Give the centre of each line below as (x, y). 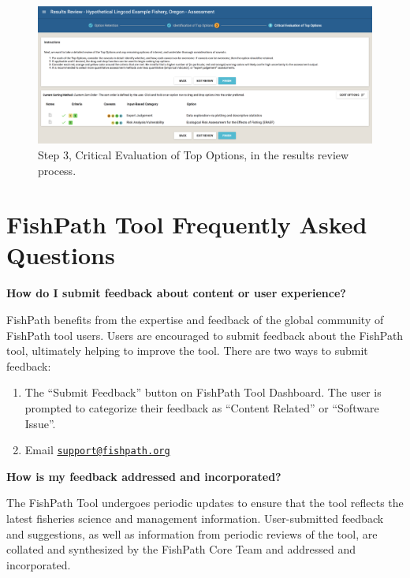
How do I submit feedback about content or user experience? (176, 293)
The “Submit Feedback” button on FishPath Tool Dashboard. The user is (203, 392)
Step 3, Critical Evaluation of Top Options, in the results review (194, 154)
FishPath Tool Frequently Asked (187, 224)
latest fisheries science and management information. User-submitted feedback (195, 518)
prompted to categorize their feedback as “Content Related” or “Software (202, 407)
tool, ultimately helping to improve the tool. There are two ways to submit (187, 351)
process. (57, 170)
